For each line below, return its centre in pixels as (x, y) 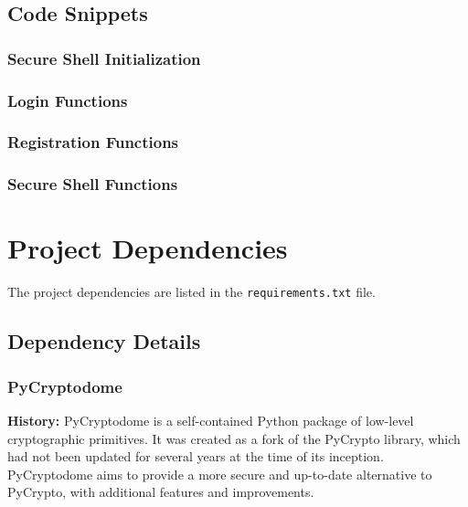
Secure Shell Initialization (104, 58)
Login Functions (68, 100)
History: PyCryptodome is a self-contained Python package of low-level (211, 420)
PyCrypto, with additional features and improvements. (161, 492)
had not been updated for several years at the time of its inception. (196, 456)
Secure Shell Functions (93, 184)
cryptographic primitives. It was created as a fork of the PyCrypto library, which (234, 438)
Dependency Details (104, 341)
